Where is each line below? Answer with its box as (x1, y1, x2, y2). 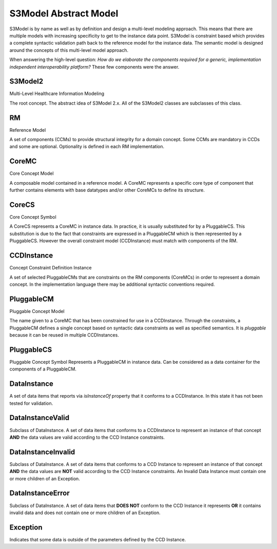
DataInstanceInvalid (9, 447, 75, 456)
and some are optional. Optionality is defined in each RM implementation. (9, 144, 165, 150)
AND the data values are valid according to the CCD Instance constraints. (9, 434, 165, 440)
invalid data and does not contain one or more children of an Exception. (9, 509, 161, 516)
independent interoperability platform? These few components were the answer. (9, 64, 180, 70)
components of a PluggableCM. (9, 366, 77, 372)
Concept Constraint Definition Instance (9, 265, 92, 271)
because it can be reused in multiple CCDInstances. (9, 332, 119, 338)
